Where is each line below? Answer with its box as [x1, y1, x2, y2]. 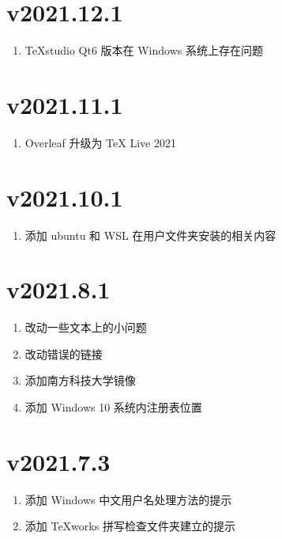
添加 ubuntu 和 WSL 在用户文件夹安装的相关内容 [24, 226, 276, 243]
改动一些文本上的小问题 [24, 319, 147, 336]
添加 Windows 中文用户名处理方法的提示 [24, 491, 232, 507]
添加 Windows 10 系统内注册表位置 [24, 399, 202, 416]
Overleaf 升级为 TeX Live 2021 [24, 134, 176, 150]
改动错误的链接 [24, 345, 103, 362]
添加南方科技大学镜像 [24, 372, 136, 389]
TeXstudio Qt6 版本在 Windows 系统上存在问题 [24, 42, 263, 59]
